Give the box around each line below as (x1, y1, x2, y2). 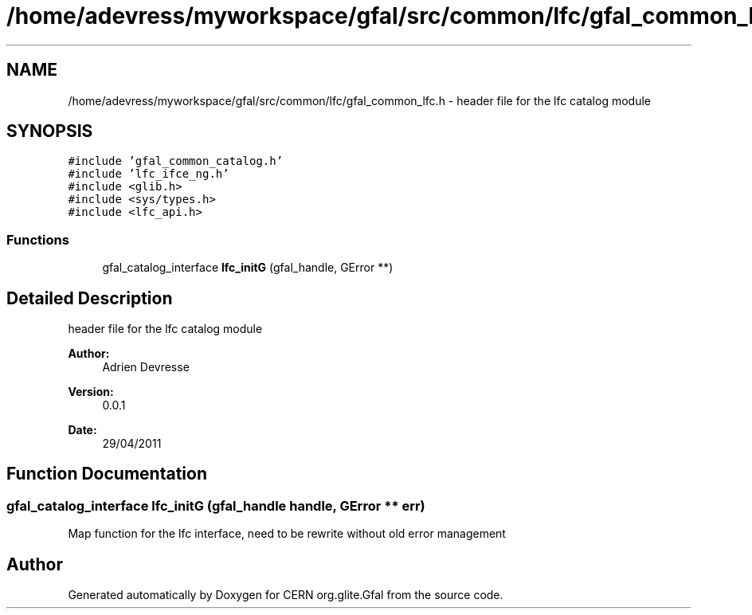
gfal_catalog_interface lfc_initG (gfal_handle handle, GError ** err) (6, 497, 425, 514)
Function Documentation (6, 464, 207, 484)
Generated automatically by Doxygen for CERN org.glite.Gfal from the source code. (68, 588, 503, 602)
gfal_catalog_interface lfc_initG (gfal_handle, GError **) (102, 260, 394, 275)
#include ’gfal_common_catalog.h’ (68, 155, 284, 168)
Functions (6, 231, 69, 248)
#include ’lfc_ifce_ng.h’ (68, 167, 229, 181)
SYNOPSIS (6, 121, 93, 142)
